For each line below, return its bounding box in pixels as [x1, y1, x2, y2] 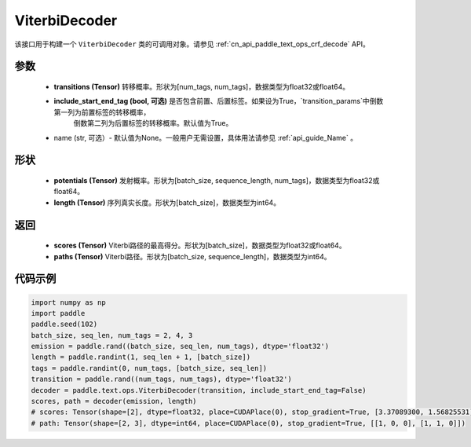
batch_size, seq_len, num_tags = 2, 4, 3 [31, 331, 193, 339]
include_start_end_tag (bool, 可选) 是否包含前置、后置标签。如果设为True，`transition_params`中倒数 [53, 97, 384, 106]
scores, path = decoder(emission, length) [31, 397, 197, 406]
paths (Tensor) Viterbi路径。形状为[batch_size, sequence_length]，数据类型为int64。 [53, 251, 331, 261]
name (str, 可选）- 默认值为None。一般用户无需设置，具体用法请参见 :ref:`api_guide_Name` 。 [53, 133, 357, 142]
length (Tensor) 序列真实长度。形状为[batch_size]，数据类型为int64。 [53, 197, 281, 207]
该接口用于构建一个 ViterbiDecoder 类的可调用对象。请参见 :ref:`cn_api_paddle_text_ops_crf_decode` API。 [14, 39, 371, 49]
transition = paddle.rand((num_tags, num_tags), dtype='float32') [31, 375, 292, 384]
